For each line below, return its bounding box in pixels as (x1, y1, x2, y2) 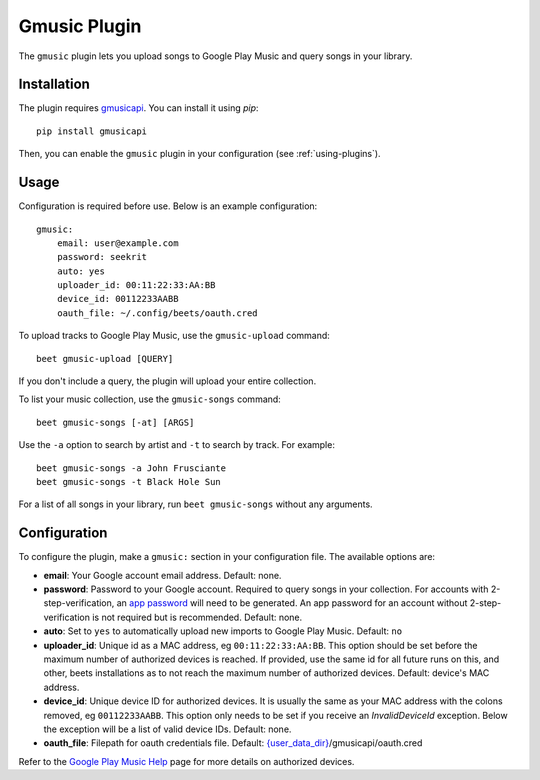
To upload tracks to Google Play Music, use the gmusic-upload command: (18, 330, 330, 342)
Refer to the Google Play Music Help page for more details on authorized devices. (18, 755, 355, 767)
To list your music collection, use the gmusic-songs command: (18, 393, 282, 405)
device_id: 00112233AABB (56, 293, 179, 305)
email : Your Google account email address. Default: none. (43, 569, 282, 581)
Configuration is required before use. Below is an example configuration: (18, 200, 318, 212)
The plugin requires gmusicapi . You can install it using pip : (18, 102, 259, 114)
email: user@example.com (56, 237, 179, 249)
